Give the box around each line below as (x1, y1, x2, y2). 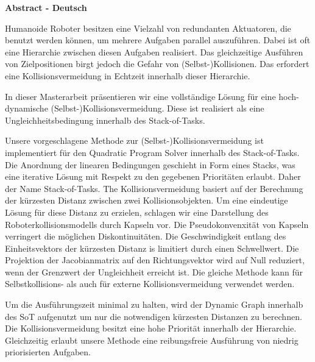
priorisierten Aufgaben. (5, 346, 91, 358)
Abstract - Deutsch (5, 1, 87, 13)
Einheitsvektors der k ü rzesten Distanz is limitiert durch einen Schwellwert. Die (5, 241, 299, 254)
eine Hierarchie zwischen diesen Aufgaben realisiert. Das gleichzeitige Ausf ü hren (5, 45, 303, 58)
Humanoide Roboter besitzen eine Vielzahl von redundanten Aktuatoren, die (5, 21, 291, 34)
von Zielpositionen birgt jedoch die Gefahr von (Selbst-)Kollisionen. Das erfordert (5, 57, 310, 70)
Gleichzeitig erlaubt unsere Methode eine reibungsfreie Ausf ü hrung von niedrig (5, 333, 299, 346)
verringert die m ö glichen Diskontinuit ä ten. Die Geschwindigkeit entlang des (5, 230, 286, 243)
